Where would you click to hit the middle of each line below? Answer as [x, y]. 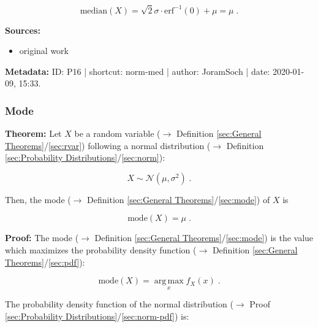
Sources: [23, 30]
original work [44, 51]
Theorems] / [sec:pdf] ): [45, 262]
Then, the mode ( [38, 199]
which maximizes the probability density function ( [101, 250]
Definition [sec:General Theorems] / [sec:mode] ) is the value [204, 238]
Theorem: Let [33, 133]
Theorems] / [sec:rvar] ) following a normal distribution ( [108, 145]
